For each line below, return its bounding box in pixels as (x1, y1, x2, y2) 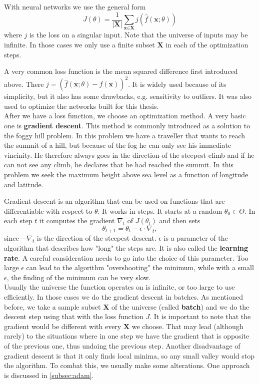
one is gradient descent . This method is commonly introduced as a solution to (4, 120, 250, 131)
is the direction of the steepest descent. (36, 233, 156, 243)
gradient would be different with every (4, 321, 121, 331)
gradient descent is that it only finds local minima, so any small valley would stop (4, 350, 254, 361)
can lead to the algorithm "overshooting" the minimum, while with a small (26, 262, 254, 273)
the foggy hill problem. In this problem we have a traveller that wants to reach (4, 130, 245, 140)
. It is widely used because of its (128, 78, 226, 89)
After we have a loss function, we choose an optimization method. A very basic (4, 110, 246, 121)
